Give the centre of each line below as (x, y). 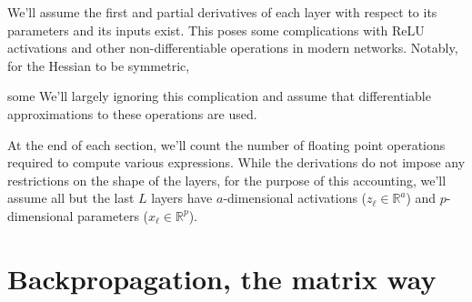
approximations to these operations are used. (132, 113)
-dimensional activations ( (295, 198)
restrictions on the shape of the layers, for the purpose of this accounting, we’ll (227, 180)
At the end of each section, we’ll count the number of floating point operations (226, 144)
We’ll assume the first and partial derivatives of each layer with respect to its (222, 12)
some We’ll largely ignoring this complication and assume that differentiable (219, 96)
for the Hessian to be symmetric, (99, 65)
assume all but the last (71, 198)
